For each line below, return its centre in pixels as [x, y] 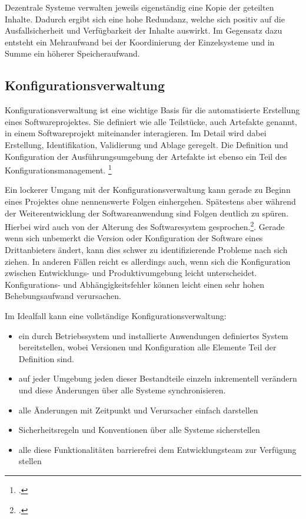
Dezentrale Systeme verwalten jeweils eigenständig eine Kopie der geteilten [139, 7]
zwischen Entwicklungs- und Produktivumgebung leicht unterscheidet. [131, 273]
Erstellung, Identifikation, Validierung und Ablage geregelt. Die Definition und [147, 144]
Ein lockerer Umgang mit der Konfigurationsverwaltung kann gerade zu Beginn [148, 190]
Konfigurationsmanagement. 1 [58, 169]
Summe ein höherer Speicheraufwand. [72, 53]
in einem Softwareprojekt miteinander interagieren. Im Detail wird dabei [136, 133]
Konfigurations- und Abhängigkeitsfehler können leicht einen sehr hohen [135, 284]
